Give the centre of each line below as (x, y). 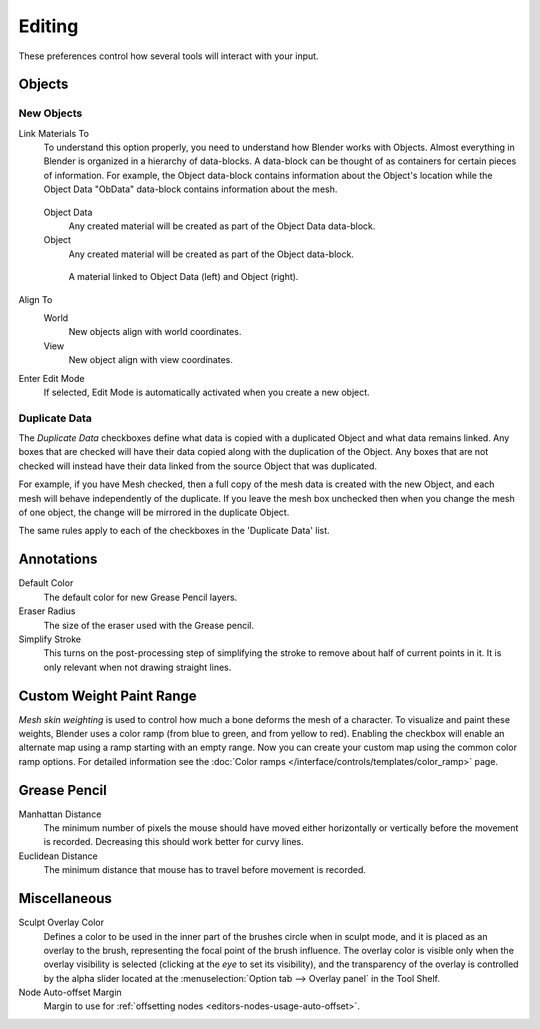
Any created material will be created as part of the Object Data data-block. (222, 226)
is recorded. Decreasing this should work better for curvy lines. (173, 842)
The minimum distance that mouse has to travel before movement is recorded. (205, 870)
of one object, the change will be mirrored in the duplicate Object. (154, 512)
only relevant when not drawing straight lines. (137, 667)
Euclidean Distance (58, 856)
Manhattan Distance (60, 814)
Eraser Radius (47, 611)
